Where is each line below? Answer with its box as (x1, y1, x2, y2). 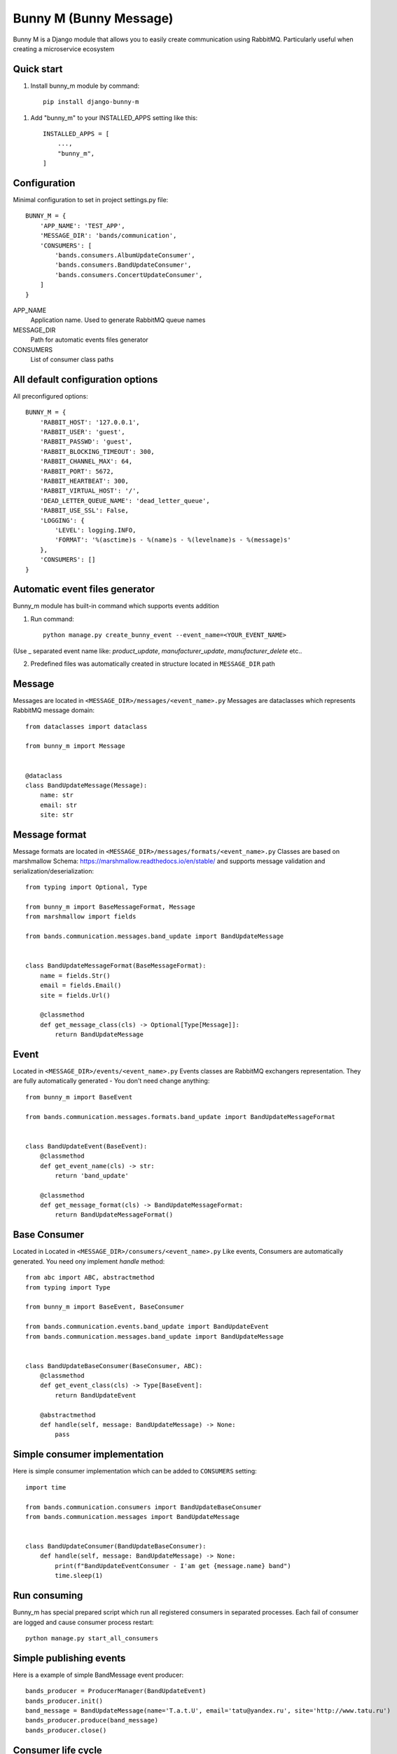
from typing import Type (25, 1283, 111, 1291)
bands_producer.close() (25, 1726, 107, 1734)
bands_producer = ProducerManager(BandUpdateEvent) (25, 1687, 207, 1695)
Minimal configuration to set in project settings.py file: (13, 196, 169, 204)
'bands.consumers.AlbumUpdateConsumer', (55, 251, 195, 260)
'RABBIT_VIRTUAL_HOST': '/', (39, 487, 140, 495)
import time (25, 1483, 67, 1491)
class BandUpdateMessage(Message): (25, 782, 148, 789)
